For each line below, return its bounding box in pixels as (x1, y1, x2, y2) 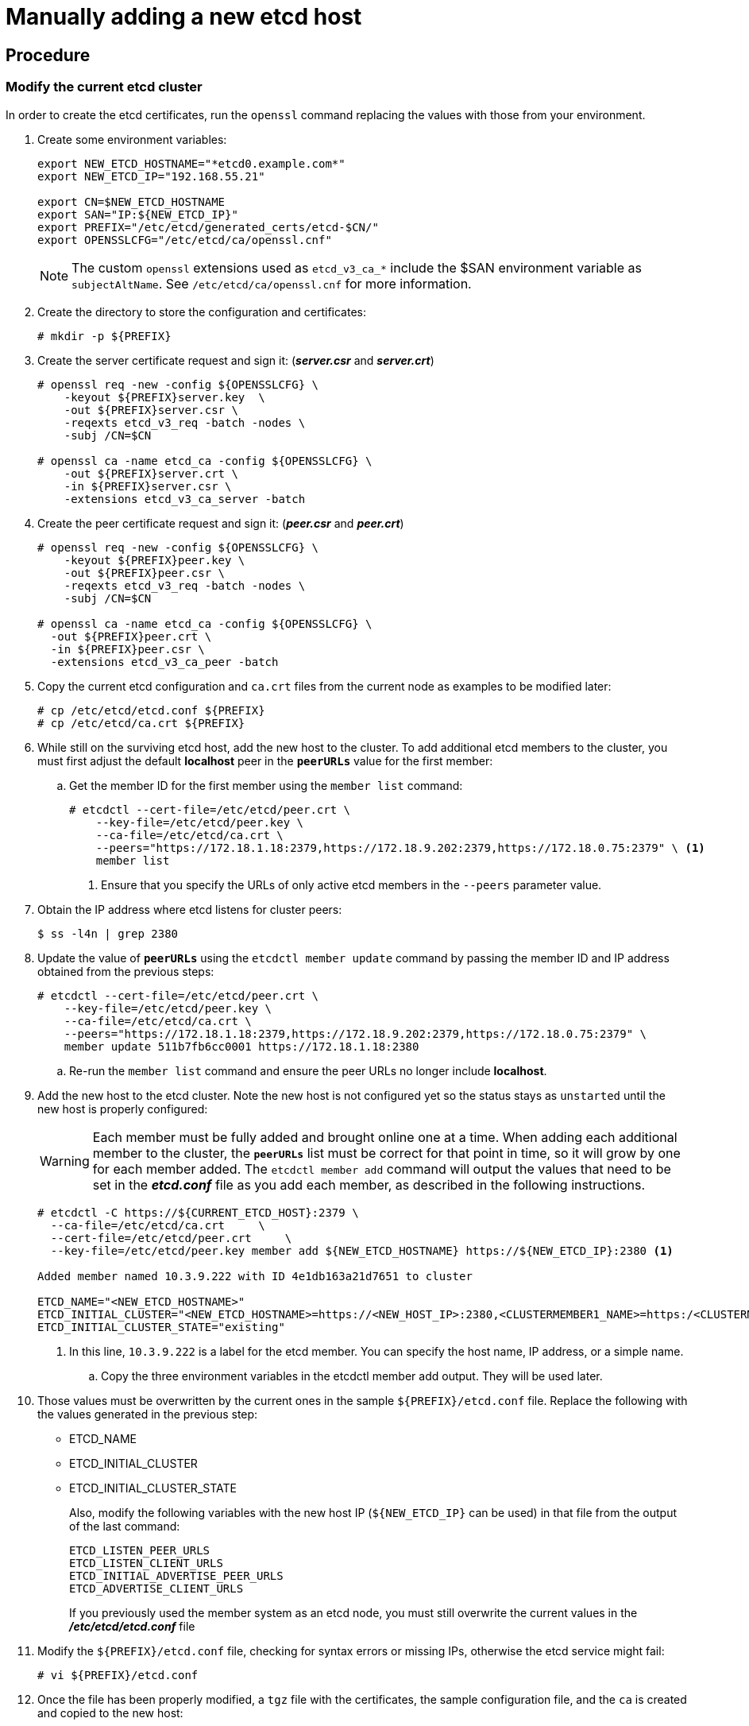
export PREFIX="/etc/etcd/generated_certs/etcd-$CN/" (37, 220, 379, 234)
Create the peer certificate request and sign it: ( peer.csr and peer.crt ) (37, 516, 404, 530)
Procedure (6, 45, 91, 65)
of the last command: (69, 1519, 180, 1533)
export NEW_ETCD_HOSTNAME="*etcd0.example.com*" (37, 157, 346, 170)
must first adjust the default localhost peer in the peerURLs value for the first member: (37, 753, 493, 768)
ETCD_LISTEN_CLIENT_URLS (69, 1556, 223, 1569)
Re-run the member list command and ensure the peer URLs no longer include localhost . (69, 1063, 547, 1078)
